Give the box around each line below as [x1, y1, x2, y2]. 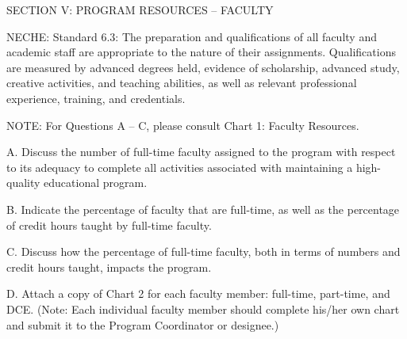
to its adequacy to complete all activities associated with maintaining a [6, 158, 353, 175]
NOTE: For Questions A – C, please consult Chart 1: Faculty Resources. [6, 116, 359, 133]
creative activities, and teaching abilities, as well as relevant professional [6, 74, 357, 91]
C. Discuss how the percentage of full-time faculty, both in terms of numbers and [6, 243, 401, 260]
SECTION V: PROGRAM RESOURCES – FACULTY [6, 2, 274, 17]
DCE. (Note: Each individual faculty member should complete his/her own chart [6, 300, 400, 317]
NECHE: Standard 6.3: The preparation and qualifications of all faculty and [6, 28, 377, 44]
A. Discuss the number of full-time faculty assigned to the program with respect [6, 143, 396, 160]
